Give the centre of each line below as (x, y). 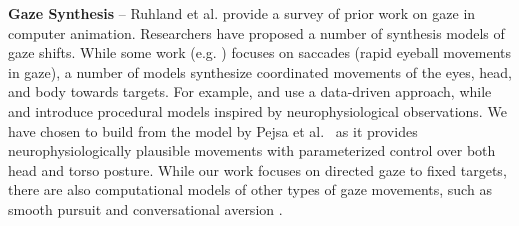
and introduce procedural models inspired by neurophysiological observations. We (257, 110)
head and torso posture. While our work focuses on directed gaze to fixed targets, (257, 169)
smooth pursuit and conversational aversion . (145, 208)
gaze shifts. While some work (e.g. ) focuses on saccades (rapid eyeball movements (260, 52)
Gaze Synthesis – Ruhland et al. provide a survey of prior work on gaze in (242, 13)
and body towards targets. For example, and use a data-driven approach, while (250, 91)
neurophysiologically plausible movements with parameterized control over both (252, 150)
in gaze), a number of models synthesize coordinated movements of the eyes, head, (260, 71)
